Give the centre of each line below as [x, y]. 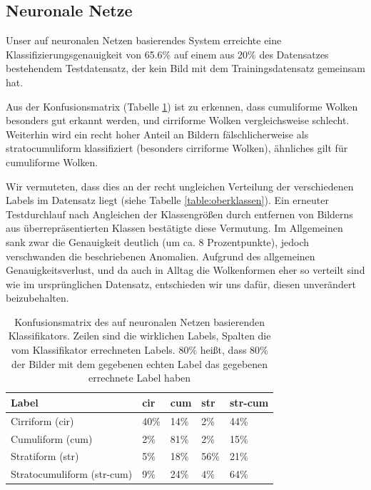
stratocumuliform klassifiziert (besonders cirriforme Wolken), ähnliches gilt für [177, 148]
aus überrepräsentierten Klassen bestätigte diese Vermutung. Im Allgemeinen [174, 228]
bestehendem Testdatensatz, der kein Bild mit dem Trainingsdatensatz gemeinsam [185, 68]
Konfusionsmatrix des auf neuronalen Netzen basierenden [139, 321]
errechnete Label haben [140, 378]
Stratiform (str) [45, 456]
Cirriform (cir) [42, 420]
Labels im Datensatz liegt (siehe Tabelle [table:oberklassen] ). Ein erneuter [167, 200]
